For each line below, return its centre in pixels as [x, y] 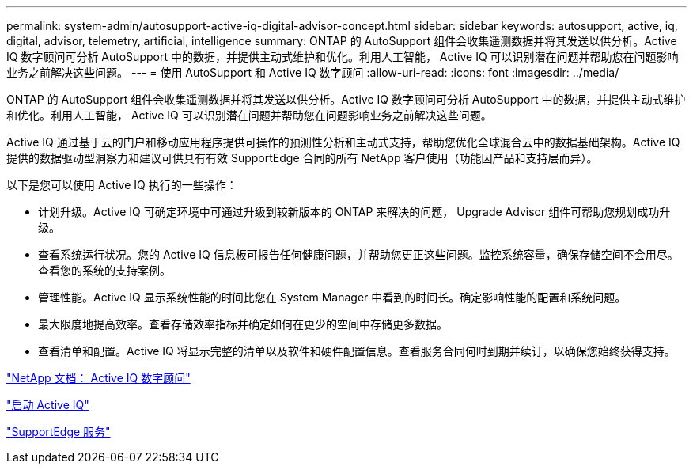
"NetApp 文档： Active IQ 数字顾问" [98, 378]
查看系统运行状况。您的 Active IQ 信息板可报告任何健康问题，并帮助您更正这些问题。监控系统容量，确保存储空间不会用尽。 [358, 254]
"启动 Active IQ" [48, 405]
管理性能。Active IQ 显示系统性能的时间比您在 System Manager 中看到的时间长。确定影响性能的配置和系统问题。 [332, 297]
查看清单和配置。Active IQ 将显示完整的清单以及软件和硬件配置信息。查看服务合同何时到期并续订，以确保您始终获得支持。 [357, 351]
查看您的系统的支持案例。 [104, 270]
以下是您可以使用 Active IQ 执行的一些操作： [122, 185]
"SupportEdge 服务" [59, 432]
